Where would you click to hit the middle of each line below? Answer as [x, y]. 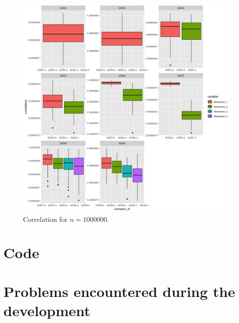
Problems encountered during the [119, 291]
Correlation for [45, 219]
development [47, 310]
